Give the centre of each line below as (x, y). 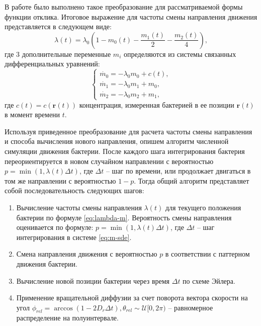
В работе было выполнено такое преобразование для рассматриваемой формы (124, 7)
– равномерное (191, 307)
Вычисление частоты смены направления (79, 207)
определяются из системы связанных (180, 54)
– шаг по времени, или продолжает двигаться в (178, 171)
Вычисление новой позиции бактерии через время (93, 280)
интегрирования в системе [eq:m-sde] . (74, 237)
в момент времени (32, 114)
